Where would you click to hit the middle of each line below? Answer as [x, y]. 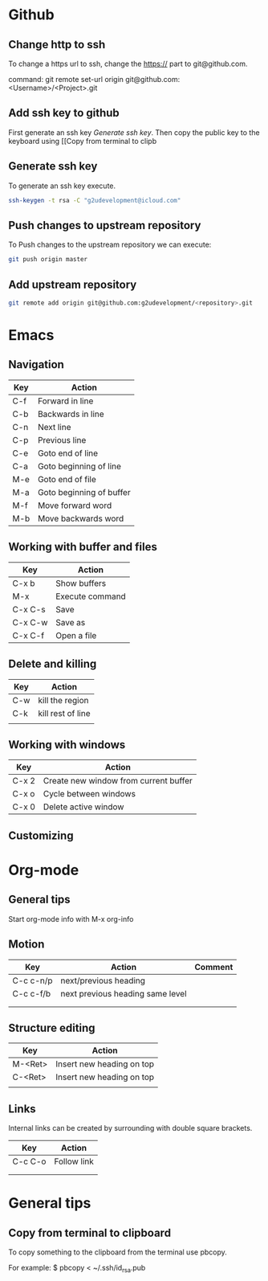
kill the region [63, 700]
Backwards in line [71, 414]
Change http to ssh [57, 45]
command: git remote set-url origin [66, 79]
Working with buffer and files [83, 547]
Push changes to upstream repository [105, 225]
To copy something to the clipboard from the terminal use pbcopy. [118, 1252]
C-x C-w [30, 622]
